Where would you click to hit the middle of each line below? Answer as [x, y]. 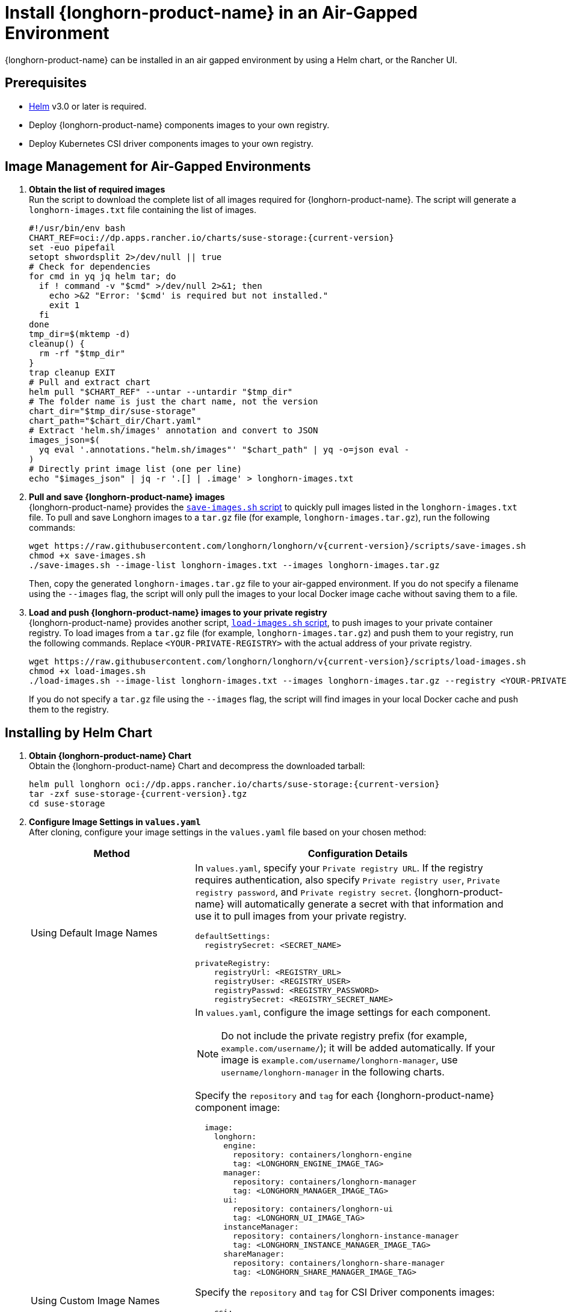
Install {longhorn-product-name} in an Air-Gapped [211, 13]
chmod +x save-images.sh [87, 556]
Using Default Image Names [94, 933]
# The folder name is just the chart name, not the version [174, 402]
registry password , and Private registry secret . [303, 892]
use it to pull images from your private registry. [301, 916]
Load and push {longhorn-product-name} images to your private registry [178, 613]
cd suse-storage [67, 804]
